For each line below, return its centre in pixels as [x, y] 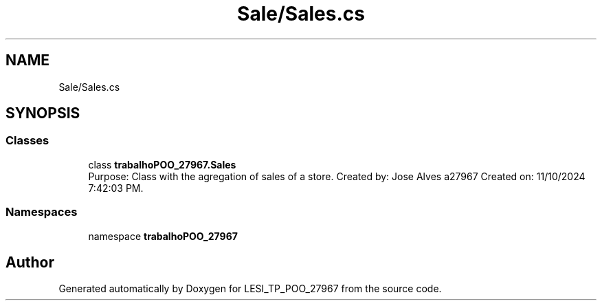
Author [30, 262]
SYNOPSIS [43, 113]
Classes [27, 141]
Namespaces [42, 212]
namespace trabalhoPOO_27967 [163, 236]
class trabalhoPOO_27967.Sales [162, 164]
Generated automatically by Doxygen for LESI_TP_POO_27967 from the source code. [250, 289]
